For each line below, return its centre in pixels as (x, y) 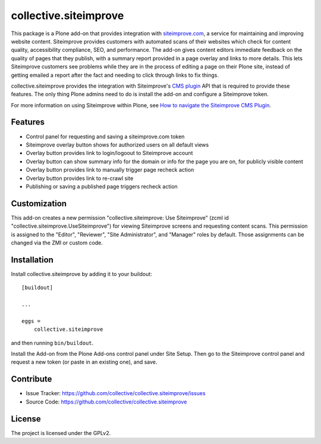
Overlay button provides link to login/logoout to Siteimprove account (109, 153)
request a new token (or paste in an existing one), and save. (84, 362)
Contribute (32, 379)
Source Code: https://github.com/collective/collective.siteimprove (106, 402)
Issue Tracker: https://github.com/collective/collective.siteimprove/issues (116, 393)
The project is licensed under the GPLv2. (61, 433)
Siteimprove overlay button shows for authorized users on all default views (117, 145)
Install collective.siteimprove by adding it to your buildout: (82, 274)
